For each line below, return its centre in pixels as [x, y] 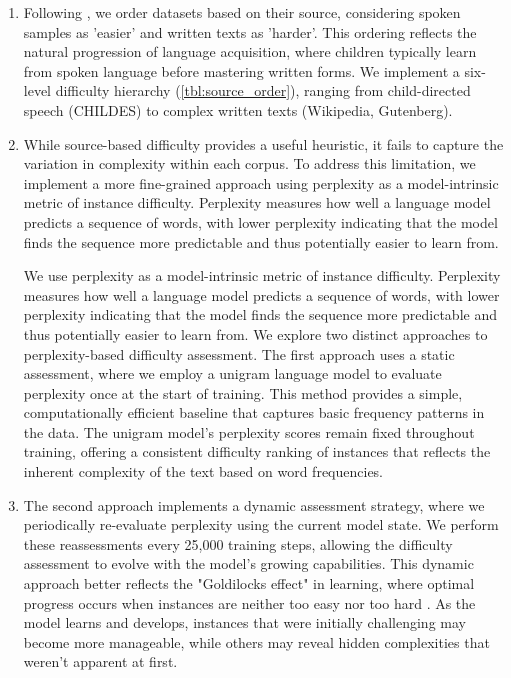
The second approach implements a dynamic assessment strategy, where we [254, 504]
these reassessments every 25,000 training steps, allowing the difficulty [238, 543]
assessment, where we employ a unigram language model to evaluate [232, 373]
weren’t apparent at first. [100, 661]
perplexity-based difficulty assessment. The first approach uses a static [239, 353]
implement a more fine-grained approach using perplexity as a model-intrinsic [261, 182]
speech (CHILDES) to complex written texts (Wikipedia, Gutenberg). [238, 109]
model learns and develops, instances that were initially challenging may [244, 622]
